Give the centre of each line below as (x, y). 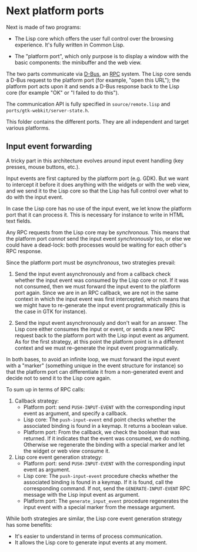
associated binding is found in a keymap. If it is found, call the (98, 482)
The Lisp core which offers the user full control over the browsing (94, 38)
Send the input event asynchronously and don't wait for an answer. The (101, 322)
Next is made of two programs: (44, 27)
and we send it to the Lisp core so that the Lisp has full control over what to (97, 191)
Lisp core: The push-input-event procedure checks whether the (101, 475)
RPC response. (24, 251)
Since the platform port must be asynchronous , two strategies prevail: (91, 262)
